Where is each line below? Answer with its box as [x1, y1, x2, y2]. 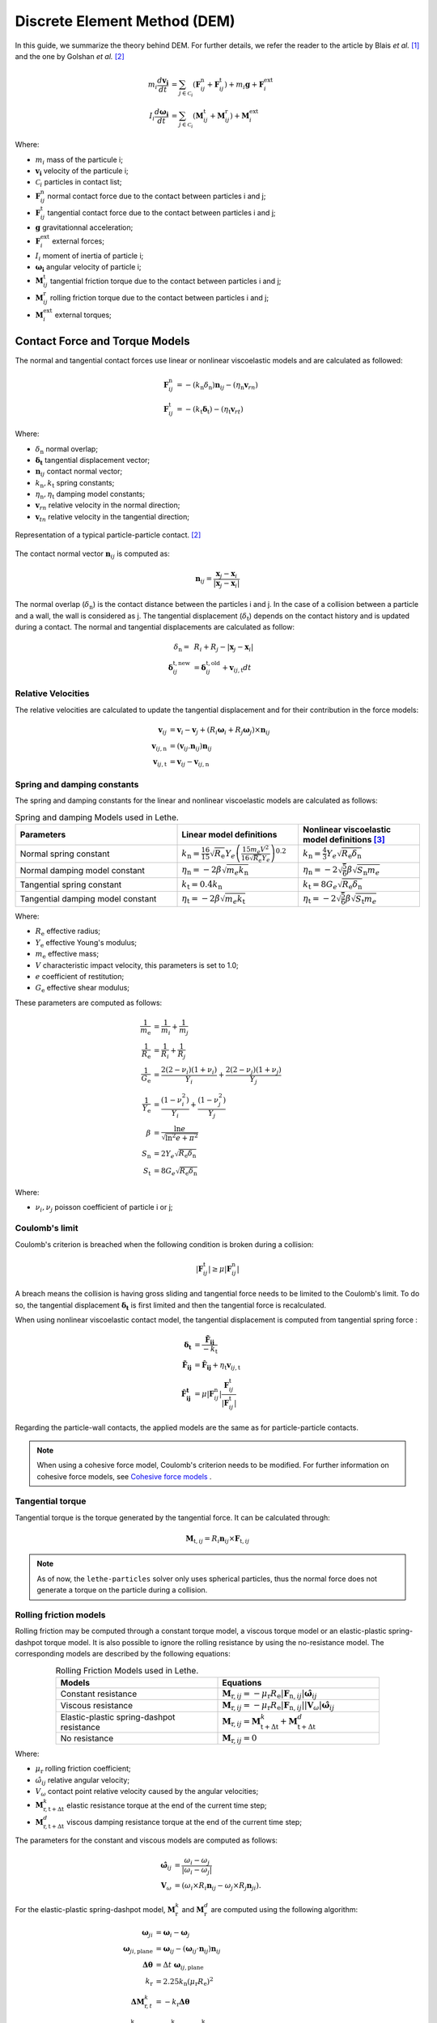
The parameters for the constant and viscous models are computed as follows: [15, 1835, 278, 1845]
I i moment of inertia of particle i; [35, 251, 144, 262]
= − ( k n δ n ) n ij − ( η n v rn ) [176, 380, 259, 392]
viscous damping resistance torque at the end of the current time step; [66, 1817, 303, 1826]
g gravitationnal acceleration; [35, 223, 134, 232]
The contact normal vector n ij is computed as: [15, 549, 170, 560]
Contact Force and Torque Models [15, 334, 190, 348]
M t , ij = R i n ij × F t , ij [185, 1533, 250, 1545]
